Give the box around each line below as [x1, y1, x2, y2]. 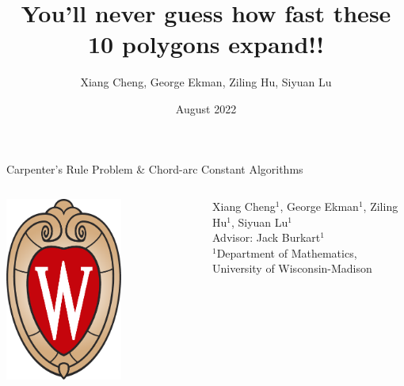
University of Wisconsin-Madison [212, 260, 372, 277]
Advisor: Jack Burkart [212, 229, 321, 246]
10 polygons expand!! [88, 28, 324, 60]
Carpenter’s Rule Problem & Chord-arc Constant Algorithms [6, 160, 303, 177]
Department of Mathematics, [216, 244, 357, 261]
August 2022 [175, 100, 237, 117]
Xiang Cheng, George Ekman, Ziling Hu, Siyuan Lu [80, 74, 332, 90]
